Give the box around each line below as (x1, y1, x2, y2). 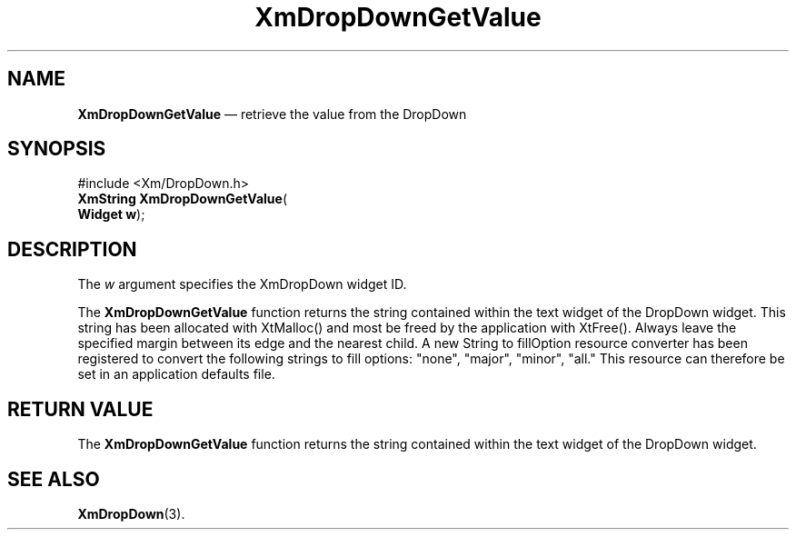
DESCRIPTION (7, 237, 137, 261)
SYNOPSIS (7, 137, 106, 161)
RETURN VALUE (7, 397, 154, 421)
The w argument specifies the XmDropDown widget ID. (77, 276, 407, 293)
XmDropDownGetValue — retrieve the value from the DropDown (77, 105, 467, 122)
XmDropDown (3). (77, 505, 185, 522)
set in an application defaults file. (77, 366, 275, 383)
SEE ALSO (7, 467, 100, 491)
